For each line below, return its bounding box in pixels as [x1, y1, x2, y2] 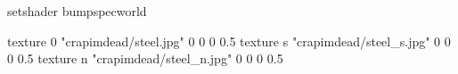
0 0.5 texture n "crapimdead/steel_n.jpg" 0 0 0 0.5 [7, 49, 283, 68]
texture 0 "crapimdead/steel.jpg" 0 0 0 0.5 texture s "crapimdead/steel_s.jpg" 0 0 [7, 31, 451, 50]
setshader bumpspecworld [7, 2, 147, 20]
